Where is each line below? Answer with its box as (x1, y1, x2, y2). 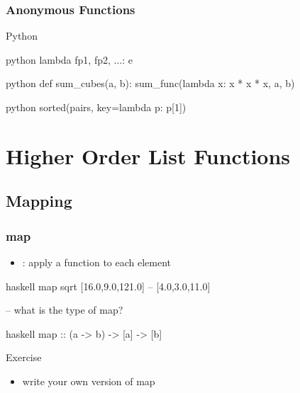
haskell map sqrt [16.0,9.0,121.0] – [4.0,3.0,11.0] (6, 278, 211, 293)
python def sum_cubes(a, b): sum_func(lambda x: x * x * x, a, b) (6, 76, 295, 91)
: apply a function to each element (22, 254, 172, 269)
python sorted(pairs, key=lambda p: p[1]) (6, 100, 187, 114)
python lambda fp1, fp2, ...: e (6, 52, 133, 67)
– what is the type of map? (6, 302, 123, 317)
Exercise (6, 350, 42, 365)
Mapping (6, 190, 72, 212)
